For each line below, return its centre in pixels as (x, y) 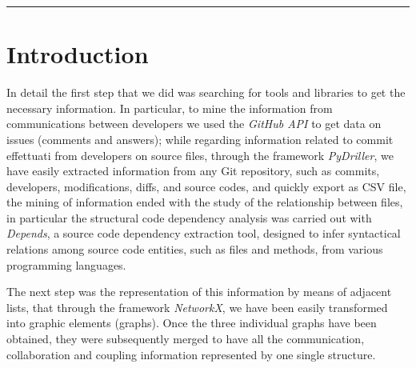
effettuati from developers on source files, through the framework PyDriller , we (200, 155)
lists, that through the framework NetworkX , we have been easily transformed (197, 307)
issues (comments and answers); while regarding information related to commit (200, 139)
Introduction (78, 54)
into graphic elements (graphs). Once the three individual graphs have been (192, 323)
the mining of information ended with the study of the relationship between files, (205, 202)
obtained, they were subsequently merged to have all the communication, (186, 339)
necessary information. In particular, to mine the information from (170, 108)
